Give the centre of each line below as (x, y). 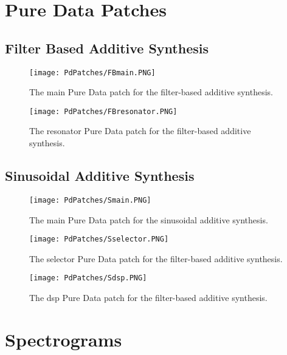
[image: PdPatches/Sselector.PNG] (99, 239)
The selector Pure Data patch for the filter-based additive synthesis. (156, 258)
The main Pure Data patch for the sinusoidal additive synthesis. (149, 219)
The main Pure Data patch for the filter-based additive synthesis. (151, 92)
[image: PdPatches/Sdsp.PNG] (88, 278)
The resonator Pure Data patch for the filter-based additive (140, 131)
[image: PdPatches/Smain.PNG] (90, 200)
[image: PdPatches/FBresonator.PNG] (103, 111)
